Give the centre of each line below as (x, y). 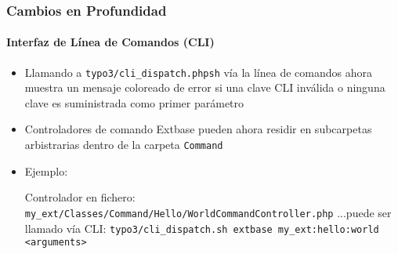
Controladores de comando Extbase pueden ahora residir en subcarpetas (198, 129)
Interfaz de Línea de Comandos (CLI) (110, 42)
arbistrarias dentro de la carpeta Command (124, 145)
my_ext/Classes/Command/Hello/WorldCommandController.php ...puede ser (208, 212)
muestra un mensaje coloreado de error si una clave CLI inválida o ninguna (205, 87)
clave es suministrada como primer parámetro (134, 102)
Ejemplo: (46, 171)
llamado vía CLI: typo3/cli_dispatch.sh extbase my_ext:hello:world (202, 228)
